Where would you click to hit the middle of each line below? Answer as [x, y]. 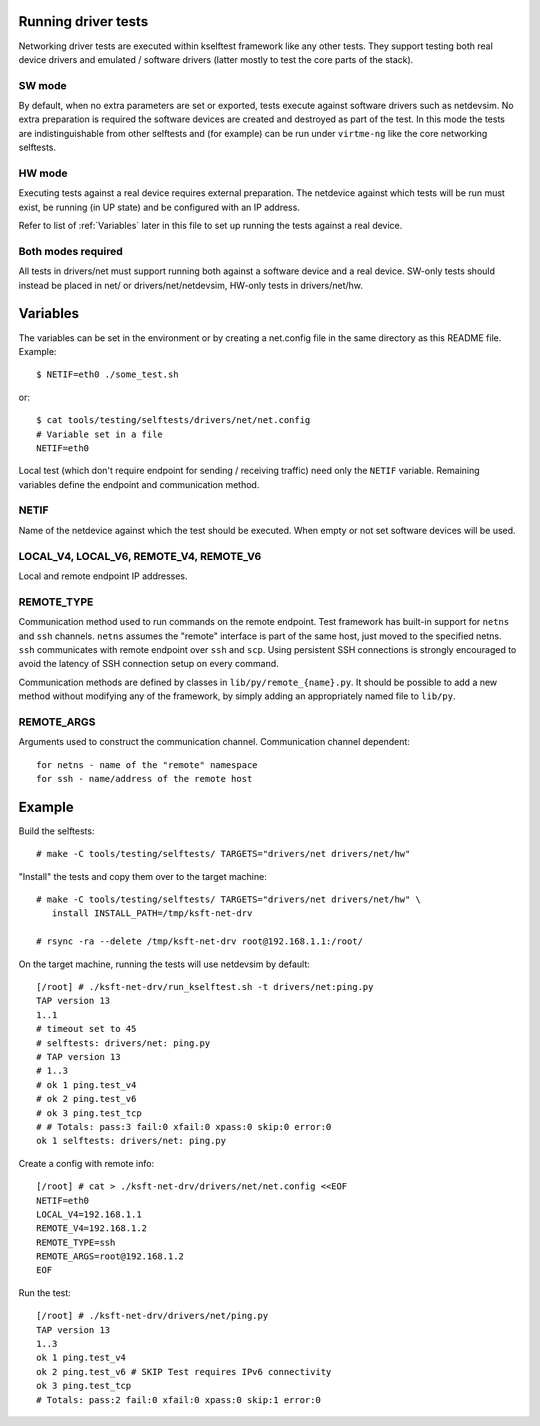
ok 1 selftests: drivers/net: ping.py [131, 1141]
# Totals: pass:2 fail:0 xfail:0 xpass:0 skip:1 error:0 [179, 1399]
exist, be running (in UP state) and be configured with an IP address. [159, 207]
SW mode [42, 85]
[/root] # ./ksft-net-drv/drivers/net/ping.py [152, 1316]
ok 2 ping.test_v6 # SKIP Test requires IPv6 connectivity [184, 1371]
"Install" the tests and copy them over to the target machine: [142, 876]
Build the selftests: [56, 831]
